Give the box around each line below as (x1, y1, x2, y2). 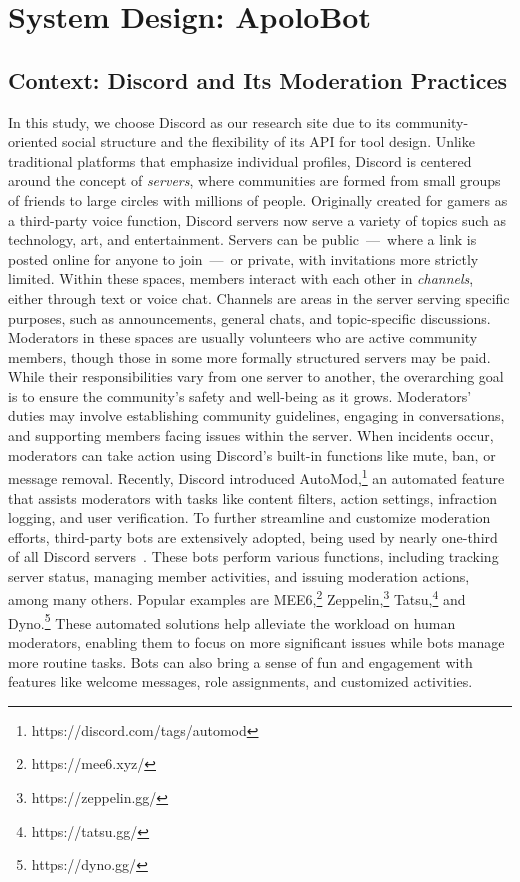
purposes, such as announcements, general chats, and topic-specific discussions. (8, 307, 491, 328)
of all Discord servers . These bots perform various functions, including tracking (8, 546, 499, 567)
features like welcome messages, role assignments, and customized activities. (8, 671, 473, 692)
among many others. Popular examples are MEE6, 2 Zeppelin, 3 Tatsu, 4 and (8, 586, 466, 610)
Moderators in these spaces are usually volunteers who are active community (8, 327, 478, 348)
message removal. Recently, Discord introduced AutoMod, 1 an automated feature (8, 465, 505, 488)
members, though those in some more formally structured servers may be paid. (8, 346, 491, 367)
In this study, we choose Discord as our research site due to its (8, 111, 391, 132)
